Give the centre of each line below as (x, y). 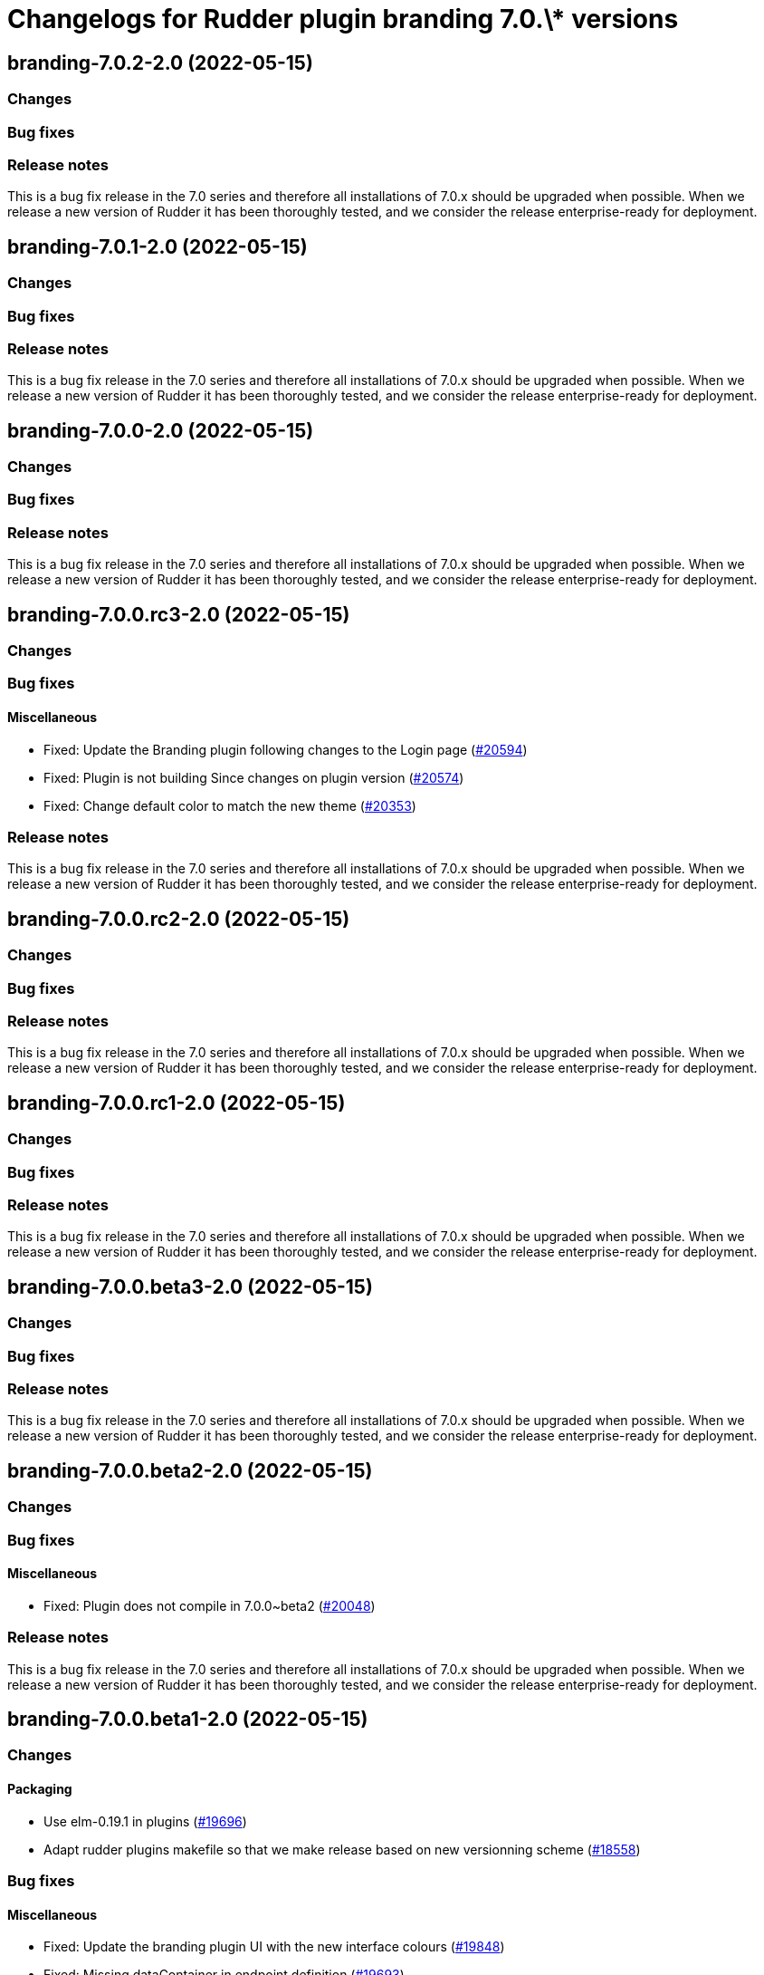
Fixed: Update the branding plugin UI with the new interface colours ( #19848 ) (274, 1947)
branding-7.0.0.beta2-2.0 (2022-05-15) (190, 1470)
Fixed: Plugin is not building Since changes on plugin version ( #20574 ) (254, 777)
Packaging (40, 1788)
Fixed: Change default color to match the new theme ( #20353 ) (230, 805)
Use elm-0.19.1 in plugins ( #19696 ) (145, 1821)
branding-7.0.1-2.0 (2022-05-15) (158, 246)
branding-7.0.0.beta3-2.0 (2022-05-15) (190, 1286)
